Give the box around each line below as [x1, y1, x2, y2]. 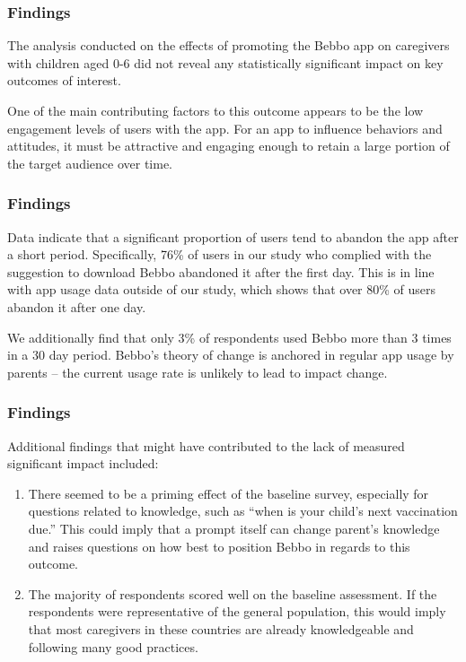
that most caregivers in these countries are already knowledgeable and [28, 619, 414, 638]
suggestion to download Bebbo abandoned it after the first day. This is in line [7, 262, 435, 281]
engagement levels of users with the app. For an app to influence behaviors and [7, 118, 443, 137]
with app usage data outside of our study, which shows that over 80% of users [7, 280, 436, 299]
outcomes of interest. [7, 71, 121, 90]
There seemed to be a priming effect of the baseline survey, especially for [28, 483, 429, 502]
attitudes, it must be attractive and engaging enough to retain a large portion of [7, 136, 450, 155]
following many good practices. [28, 637, 198, 656]
